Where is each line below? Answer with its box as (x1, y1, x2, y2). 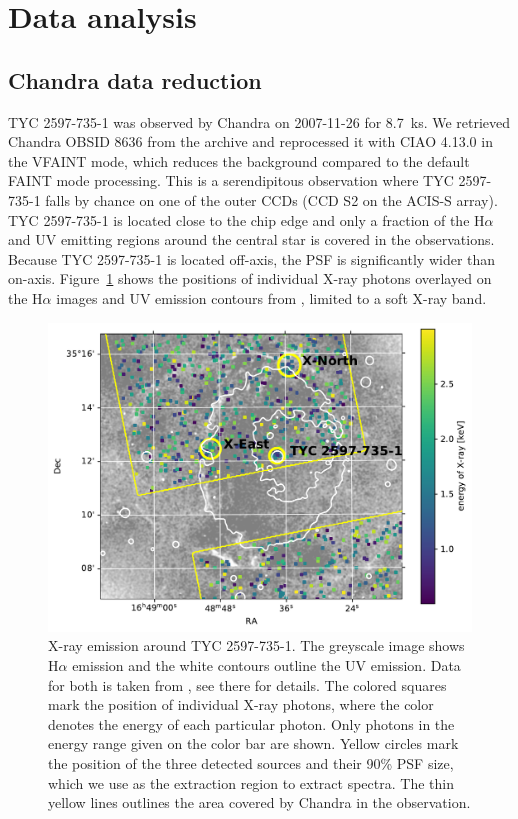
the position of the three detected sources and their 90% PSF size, (48, 752, 454, 773)
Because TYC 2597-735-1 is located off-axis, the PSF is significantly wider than (8, 248, 496, 269)
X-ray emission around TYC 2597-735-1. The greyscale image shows (48, 635, 465, 656)
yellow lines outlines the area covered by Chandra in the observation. (48, 792, 471, 813)
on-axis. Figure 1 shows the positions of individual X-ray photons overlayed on (8, 268, 492, 289)
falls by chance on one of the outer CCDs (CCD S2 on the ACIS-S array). (45, 189, 498, 210)
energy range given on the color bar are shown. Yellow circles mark (48, 733, 459, 754)
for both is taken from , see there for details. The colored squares (48, 674, 447, 695)
